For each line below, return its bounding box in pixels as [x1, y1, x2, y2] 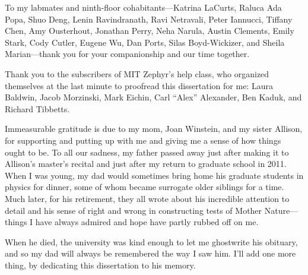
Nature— [264, 204, 299, 216]
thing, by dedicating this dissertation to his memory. [5, 258, 196, 271]
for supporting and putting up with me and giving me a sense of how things [5, 134, 281, 146]
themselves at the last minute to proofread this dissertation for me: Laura [5, 79, 273, 91]
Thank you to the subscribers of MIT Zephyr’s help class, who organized [5, 67, 269, 80]
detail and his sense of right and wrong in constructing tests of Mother [5, 204, 262, 216]
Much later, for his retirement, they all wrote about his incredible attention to [5, 192, 290, 204]
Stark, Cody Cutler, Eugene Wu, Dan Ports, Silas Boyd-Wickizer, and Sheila [5, 36, 285, 48]
